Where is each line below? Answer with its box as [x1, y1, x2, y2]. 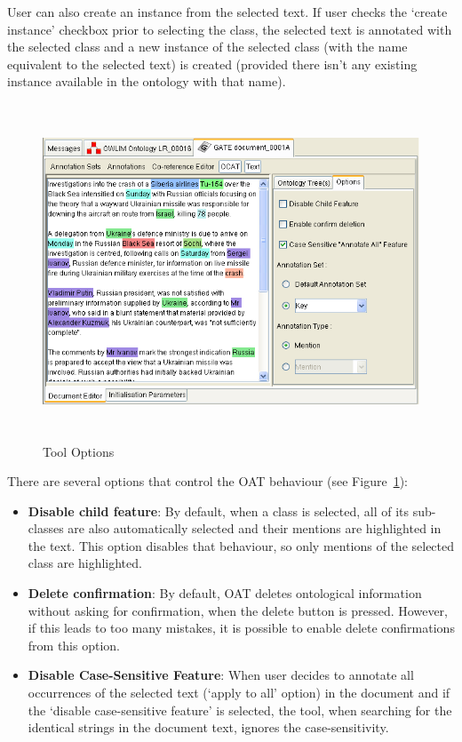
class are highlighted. [28, 554, 142, 572]
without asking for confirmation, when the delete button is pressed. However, [28, 601, 448, 619]
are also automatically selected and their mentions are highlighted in [68, 519, 442, 538]
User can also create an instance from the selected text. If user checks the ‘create [7, 3, 448, 20]
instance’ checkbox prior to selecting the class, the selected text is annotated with [7, 20, 452, 38]
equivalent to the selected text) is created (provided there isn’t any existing [7, 54, 418, 73]
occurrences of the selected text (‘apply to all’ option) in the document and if [28, 683, 450, 702]
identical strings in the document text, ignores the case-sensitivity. [28, 718, 389, 737]
